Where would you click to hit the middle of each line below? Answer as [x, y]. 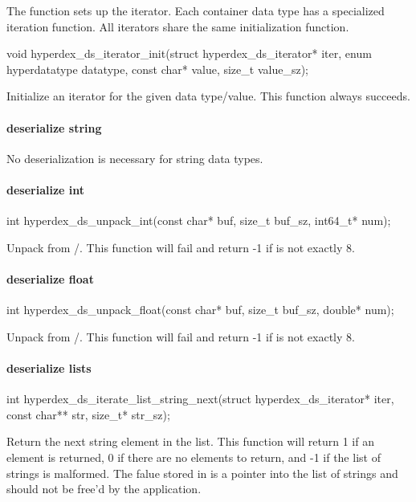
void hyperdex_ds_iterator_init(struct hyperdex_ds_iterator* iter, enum [189, 53]
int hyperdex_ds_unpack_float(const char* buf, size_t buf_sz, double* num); [200, 310]
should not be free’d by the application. [104, 489]
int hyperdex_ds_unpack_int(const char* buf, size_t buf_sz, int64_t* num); [199, 220]
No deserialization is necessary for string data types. [135, 158]
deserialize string [54, 127]
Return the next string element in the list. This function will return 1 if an [190, 441]
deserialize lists [49, 367]
